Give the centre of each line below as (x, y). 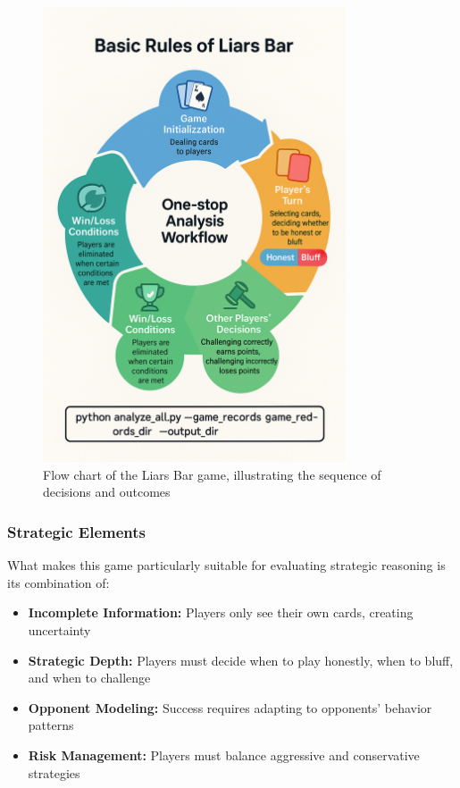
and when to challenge (89, 678)
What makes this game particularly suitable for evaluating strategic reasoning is (226, 565)
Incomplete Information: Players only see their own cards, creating (221, 612)
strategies (54, 772)
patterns (51, 725)
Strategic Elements (77, 531)
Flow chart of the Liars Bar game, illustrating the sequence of (212, 474)
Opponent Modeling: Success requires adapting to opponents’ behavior (230, 707)
